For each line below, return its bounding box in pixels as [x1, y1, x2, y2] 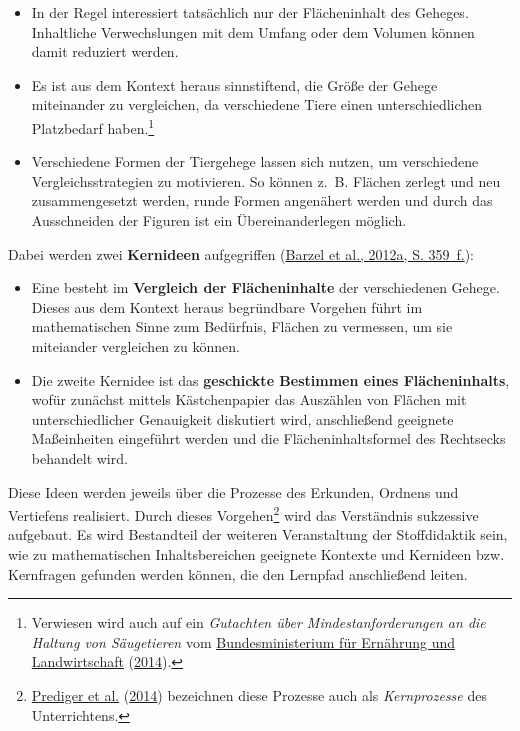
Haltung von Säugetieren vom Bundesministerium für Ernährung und [31, 631, 455, 652]
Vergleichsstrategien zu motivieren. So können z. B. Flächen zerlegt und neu [31, 170, 501, 191]
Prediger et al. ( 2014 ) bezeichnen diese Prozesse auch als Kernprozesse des [31, 684, 487, 705]
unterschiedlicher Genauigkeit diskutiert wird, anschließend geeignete [31, 408, 454, 429]
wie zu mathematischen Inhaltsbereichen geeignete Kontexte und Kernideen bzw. [8, 543, 505, 564]
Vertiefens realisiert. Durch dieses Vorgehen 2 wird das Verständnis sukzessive [8, 502, 479, 525]
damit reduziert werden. [31, 41, 179, 62]
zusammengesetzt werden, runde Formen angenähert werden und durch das [31, 190, 493, 211]
